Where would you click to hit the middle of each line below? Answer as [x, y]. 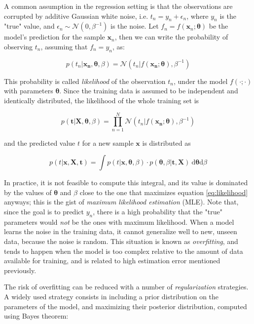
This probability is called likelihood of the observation [85, 81]
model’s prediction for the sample [54, 37]
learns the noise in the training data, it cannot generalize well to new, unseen [121, 231]
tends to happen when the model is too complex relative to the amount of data [124, 251]
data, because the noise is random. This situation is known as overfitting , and [121, 241]
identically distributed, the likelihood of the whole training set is [102, 100]
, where [198, 16]
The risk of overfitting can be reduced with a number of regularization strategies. [126, 287]
